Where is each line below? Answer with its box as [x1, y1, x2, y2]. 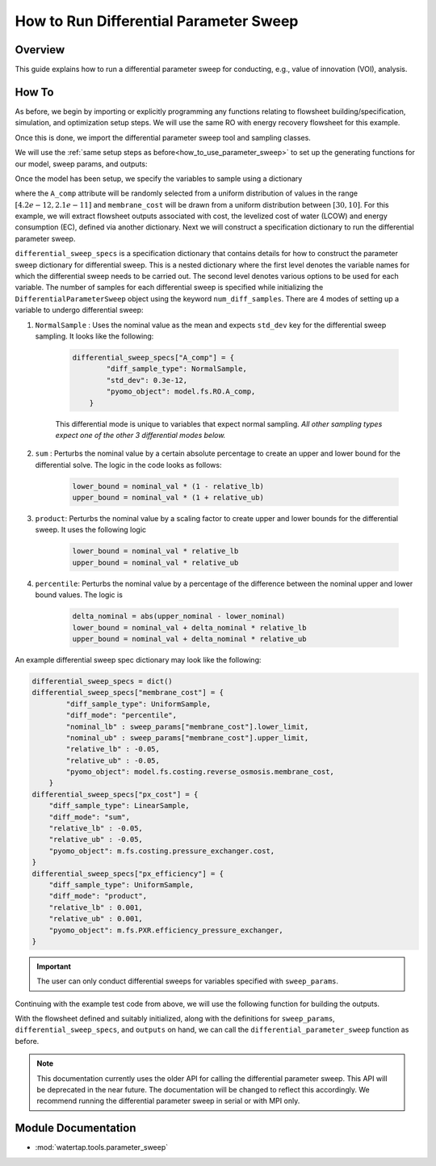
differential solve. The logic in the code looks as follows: [35, 460, 222, 469]
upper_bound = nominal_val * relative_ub [72, 558, 239, 567]
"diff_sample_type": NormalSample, [106, 364, 248, 373]
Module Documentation [15, 1122, 136, 1135]
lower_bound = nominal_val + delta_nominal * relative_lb [72, 623, 307, 632]
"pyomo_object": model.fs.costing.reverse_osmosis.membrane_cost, [65, 768, 335, 777]
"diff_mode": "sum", [48, 812, 131, 822]
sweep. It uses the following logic [35, 525, 147, 535]
